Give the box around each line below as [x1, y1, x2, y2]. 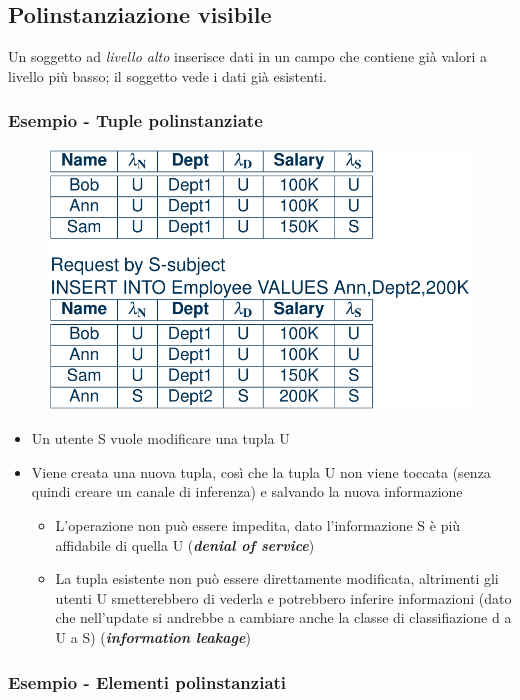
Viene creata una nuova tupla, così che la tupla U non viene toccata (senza [31, 461, 491, 482]
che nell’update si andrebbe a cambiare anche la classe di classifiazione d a [55, 607, 512, 628]
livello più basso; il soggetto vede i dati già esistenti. [8, 65, 327, 86]
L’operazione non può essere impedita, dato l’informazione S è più [55, 515, 461, 536]
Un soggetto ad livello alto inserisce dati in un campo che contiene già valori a [8, 46, 487, 67]
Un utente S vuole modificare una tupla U [31, 428, 290, 449]
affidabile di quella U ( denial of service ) [55, 534, 315, 555]
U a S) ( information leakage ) [55, 627, 251, 648]
